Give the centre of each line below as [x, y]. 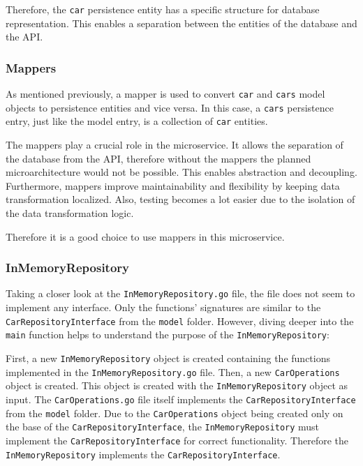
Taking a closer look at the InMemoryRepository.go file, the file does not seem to [180, 293]
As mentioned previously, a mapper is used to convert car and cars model [165, 94]
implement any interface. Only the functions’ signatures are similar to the [163, 307]
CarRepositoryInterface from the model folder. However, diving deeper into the [180, 321]
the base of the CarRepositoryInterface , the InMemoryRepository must [163, 427]
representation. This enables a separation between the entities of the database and [181, 23]
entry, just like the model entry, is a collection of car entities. [137, 121]
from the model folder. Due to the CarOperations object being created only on [175, 413]
